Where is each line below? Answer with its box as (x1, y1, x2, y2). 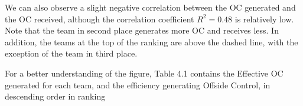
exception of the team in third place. (5, 47, 138, 59)
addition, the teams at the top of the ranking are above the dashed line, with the (5, 35, 298, 48)
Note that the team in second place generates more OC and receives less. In (5, 24, 279, 37)
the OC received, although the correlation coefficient (5, 12, 194, 25)
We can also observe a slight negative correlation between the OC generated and (5, 1, 296, 13)
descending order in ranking (5, 90, 106, 102)
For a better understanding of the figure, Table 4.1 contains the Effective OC (5, 67, 284, 79)
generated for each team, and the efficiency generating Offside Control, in (5, 78, 271, 91)
